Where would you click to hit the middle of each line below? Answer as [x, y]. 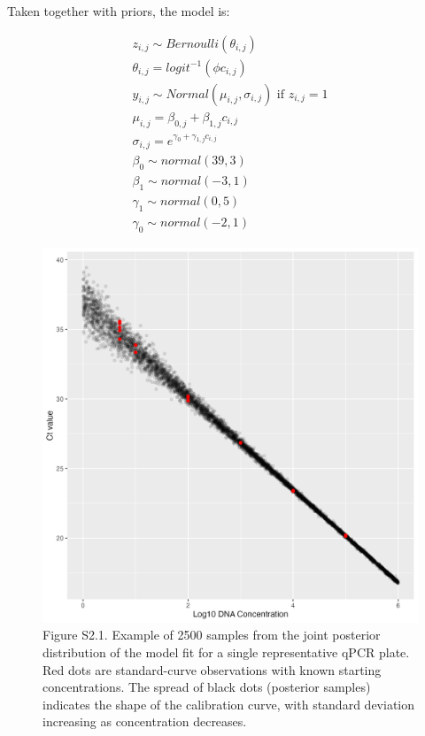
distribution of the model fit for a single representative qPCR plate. [226, 652]
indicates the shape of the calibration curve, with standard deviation [228, 704]
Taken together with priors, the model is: [119, 11]
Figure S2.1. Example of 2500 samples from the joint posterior [212, 635]
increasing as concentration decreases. [145, 721]
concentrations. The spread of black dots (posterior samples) [207, 687]
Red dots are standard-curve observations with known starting [212, 669]
